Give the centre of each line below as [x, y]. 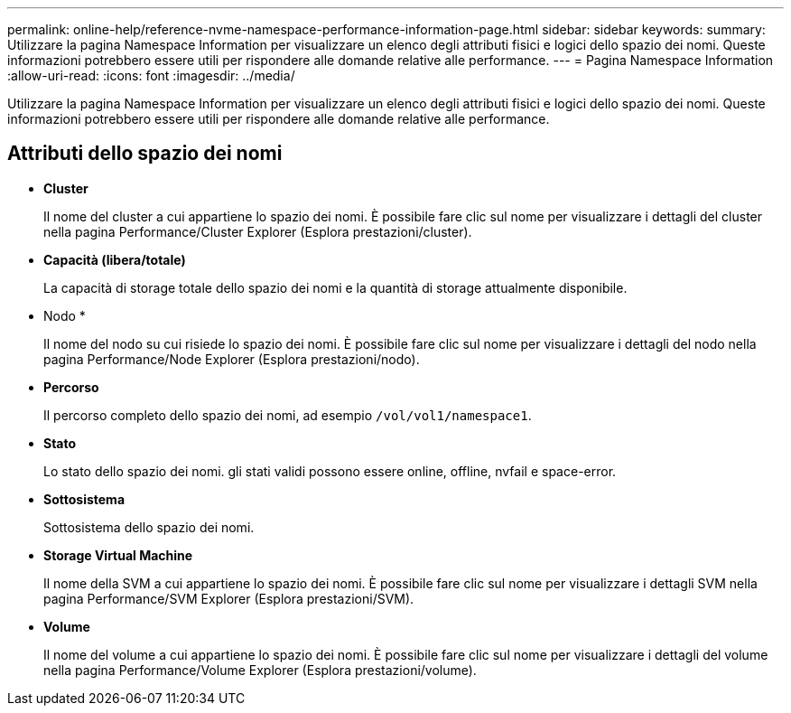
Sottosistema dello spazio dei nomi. [149, 527]
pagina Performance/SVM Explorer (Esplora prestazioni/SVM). [229, 598]
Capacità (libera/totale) [115, 259]
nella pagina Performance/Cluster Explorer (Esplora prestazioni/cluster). [258, 231]
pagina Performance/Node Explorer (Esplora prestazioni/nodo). [232, 359]
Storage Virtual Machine [118, 555]
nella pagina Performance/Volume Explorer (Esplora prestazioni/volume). [260, 670]
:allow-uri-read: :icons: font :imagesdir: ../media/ [151, 75]
